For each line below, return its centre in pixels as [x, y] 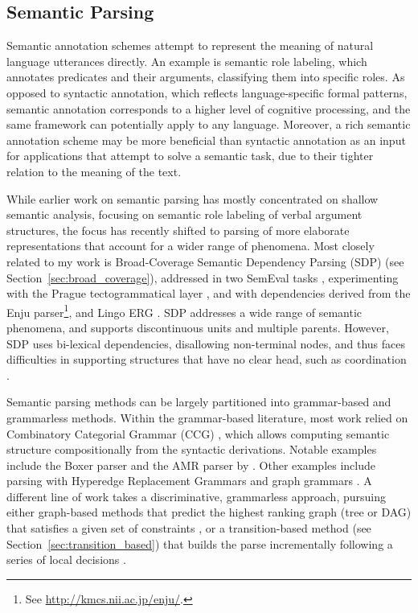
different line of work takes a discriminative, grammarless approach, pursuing [196, 496]
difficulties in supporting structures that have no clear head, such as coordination [207, 359]
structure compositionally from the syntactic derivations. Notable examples [192, 449]
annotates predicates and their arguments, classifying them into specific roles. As [206, 77]
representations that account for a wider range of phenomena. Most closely [191, 246]
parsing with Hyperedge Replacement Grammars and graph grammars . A [189, 481]
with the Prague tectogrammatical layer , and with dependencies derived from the [209, 293]
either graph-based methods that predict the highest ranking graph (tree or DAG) [209, 512]
